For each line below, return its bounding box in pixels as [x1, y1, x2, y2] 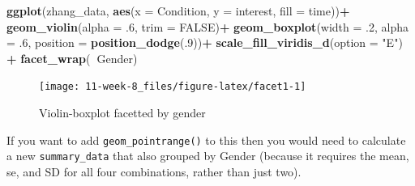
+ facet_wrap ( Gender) [6, 49, 138, 66]
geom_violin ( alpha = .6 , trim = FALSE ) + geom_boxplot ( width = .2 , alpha [6, 18, 409, 35]
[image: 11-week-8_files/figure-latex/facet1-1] [39, 81, 306, 93]
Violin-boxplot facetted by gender [39, 104, 206, 121]
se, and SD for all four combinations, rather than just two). [6, 163, 302, 180]
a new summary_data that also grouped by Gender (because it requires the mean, [6, 147, 409, 164]
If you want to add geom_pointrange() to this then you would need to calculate [6, 131, 406, 148]
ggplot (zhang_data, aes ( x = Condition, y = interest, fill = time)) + [6, 2, 350, 19]
